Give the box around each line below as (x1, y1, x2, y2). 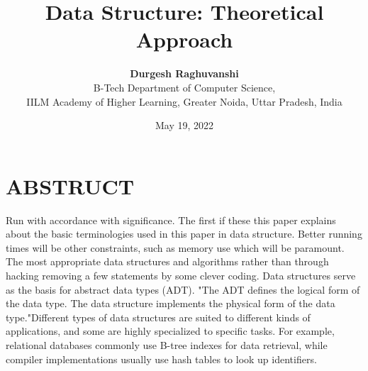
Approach (135, 25, 233, 54)
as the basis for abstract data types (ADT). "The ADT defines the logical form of (6, 282, 360, 297)
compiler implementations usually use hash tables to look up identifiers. (6, 351, 317, 366)
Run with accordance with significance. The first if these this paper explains (6, 212, 336, 227)
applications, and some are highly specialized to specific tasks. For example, (6, 323, 335, 338)
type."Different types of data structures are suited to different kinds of (6, 309, 311, 324)
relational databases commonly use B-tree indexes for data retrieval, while (6, 337, 328, 352)
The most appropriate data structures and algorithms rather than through (6, 254, 329, 269)
